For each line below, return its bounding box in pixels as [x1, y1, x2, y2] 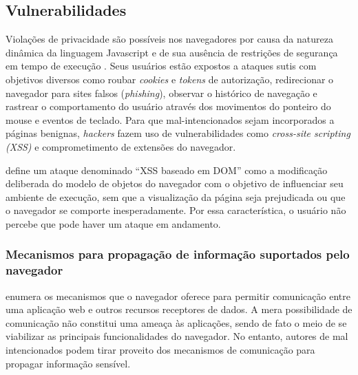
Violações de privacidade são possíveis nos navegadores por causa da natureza [6, 32, 333, 46]
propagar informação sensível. [6, 356, 131, 370]
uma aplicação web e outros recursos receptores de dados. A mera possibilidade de [6, 302, 352, 317]
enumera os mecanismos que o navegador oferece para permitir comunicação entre [6, 288, 350, 303]
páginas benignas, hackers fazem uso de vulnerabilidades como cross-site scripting [6, 126, 350, 140]
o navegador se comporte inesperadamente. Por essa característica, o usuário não [6, 203, 346, 217]
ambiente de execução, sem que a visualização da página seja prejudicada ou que [6, 189, 346, 204]
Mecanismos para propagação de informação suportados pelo [6, 246, 350, 263]
